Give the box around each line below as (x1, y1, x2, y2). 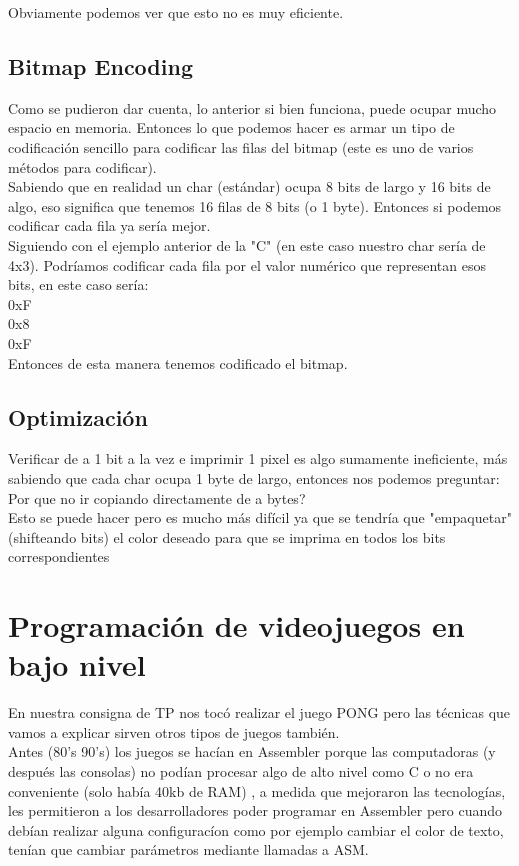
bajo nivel (8, 644, 146, 685)
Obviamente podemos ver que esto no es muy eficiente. (8, 2, 344, 22)
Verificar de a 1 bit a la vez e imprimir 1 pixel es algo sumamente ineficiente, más (8, 448, 508, 469)
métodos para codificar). (8, 156, 157, 177)
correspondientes (8, 546, 110, 567)
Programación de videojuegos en (8, 605, 465, 646)
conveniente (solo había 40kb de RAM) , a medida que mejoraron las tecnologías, (8, 780, 506, 801)
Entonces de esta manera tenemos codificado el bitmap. (8, 352, 348, 373)
